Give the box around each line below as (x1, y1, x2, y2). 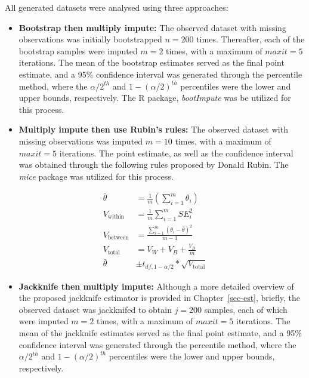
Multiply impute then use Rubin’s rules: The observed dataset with (18, 123, 288, 136)
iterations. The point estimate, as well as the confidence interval (59, 146, 293, 159)
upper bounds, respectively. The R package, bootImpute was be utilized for (18, 91, 291, 104)
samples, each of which (204, 303, 288, 315)
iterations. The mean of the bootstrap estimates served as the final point (18, 56, 285, 69)
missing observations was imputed (18, 134, 143, 147)
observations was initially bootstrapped (18, 33, 162, 45)
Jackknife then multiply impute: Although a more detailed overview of (18, 279, 294, 292)
